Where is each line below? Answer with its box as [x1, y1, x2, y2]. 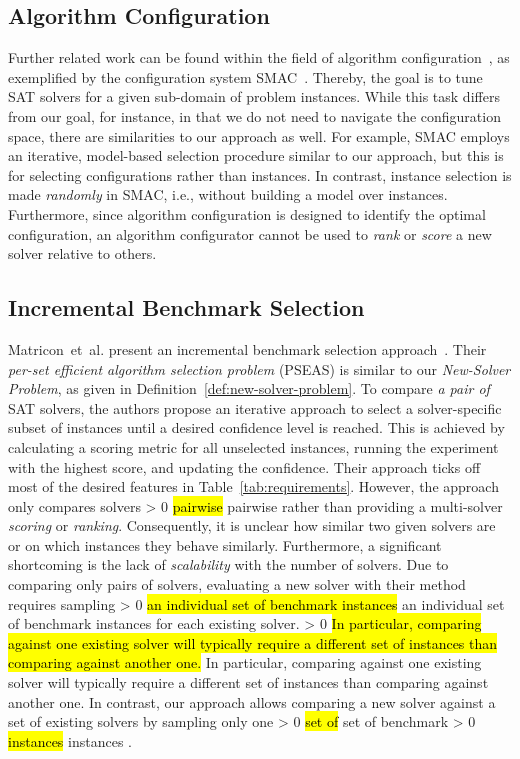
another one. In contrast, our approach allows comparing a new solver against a [8, 691, 496, 712]
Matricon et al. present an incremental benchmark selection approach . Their [8, 338, 487, 359]
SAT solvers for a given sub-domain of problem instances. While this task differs [8, 86, 500, 107]
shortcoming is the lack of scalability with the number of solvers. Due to [8, 554, 449, 575]
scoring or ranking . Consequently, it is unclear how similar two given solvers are [8, 515, 496, 536]
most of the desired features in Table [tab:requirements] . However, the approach [8, 476, 499, 497]
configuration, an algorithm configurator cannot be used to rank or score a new [8, 223, 492, 244]
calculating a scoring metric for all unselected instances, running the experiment [8, 436, 499, 457]
